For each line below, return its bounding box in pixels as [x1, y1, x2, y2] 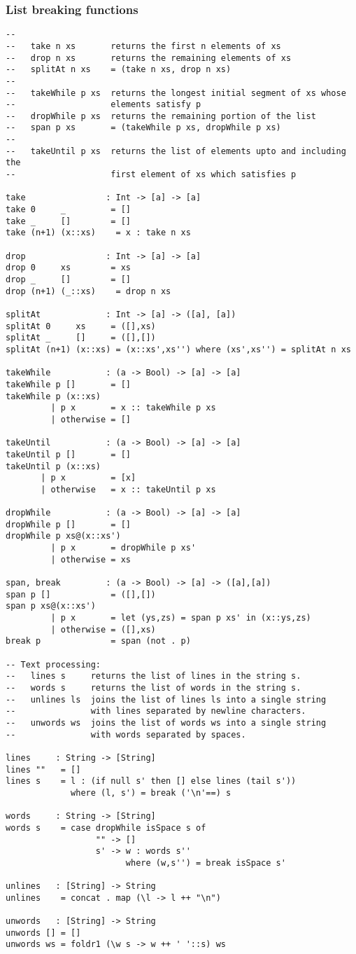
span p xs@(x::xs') [6, 601, 96, 611]
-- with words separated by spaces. [6, 729, 246, 740]
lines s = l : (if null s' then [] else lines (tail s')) [6, 776, 297, 787]
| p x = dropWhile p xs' [50, 543, 197, 553]
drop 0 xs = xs [6, 263, 131, 273]
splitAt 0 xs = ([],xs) [6, 321, 156, 331]
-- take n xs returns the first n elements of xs [6, 41, 281, 51]
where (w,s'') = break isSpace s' [125, 857, 286, 868]
